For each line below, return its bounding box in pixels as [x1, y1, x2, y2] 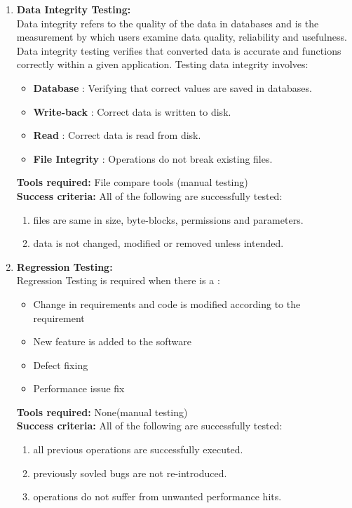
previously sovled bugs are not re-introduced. [33, 465, 227, 480]
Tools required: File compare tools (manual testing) [16, 175, 248, 189]
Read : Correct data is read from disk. [33, 128, 201, 142]
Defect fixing [33, 357, 88, 372]
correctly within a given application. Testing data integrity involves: [16, 57, 309, 72]
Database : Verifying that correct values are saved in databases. [33, 80, 312, 95]
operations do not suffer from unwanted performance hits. [33, 489, 282, 504]
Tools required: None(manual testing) [16, 404, 188, 419]
